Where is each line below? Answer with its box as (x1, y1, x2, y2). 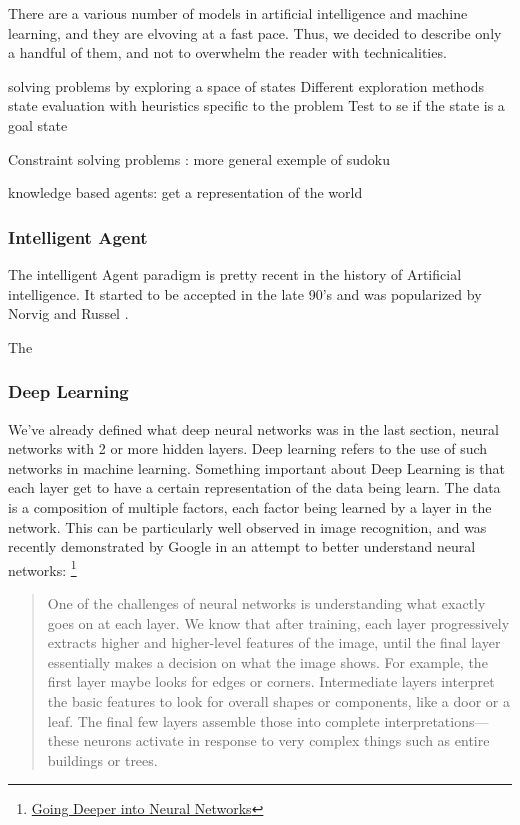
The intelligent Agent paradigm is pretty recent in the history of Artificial (8, 263, 462, 284)
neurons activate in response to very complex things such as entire (83, 730, 490, 751)
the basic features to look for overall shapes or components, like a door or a (47, 690, 511, 711)
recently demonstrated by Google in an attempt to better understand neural (8, 536, 476, 557)
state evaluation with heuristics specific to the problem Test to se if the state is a (8, 95, 505, 116)
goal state (8, 114, 68, 135)
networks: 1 (8, 556, 77, 580)
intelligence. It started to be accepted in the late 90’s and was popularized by (8, 283, 482, 304)
